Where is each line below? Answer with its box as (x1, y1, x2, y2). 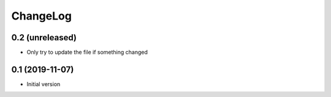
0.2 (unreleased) (11, 32, 77, 43)
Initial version (26, 80, 61, 88)
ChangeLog (11, 9, 72, 23)
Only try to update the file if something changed (26, 49, 148, 56)
